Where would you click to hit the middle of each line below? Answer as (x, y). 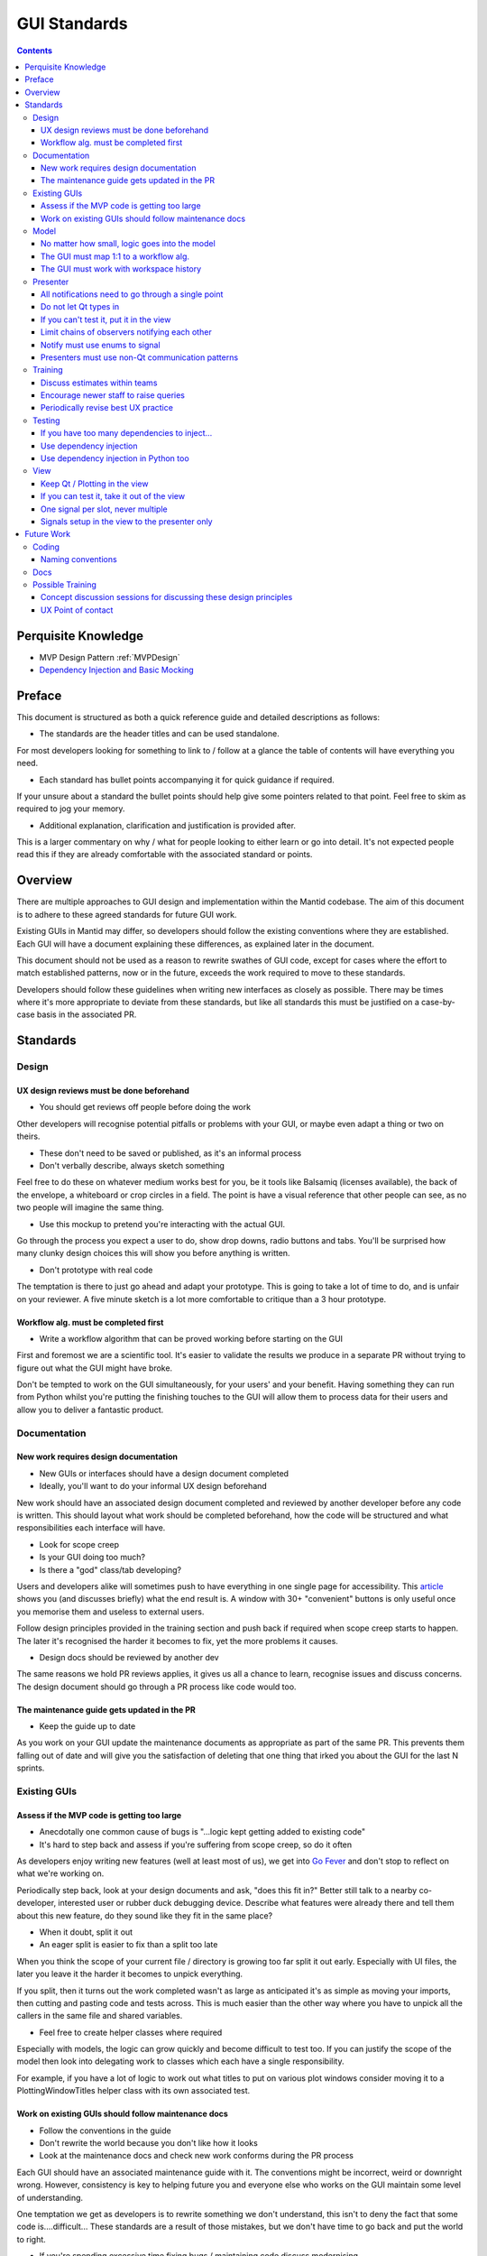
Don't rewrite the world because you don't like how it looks (149, 2143)
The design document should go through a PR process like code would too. (156, 1687)
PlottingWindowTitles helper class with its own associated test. (133, 2091)
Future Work (48, 534)
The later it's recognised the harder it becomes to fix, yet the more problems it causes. (177, 1641)
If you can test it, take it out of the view (113, 496)
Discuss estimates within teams (99, 383)
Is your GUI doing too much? (92, 1558)
